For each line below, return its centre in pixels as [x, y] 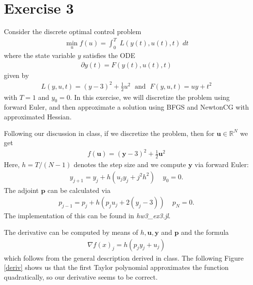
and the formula [205, 232]
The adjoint [21, 190]
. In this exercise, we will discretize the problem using [150, 97]
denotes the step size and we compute [130, 164]
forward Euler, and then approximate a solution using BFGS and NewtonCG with [126, 107]
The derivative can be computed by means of [71, 232]
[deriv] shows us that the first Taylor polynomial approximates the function [116, 267]
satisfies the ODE [109, 55]
